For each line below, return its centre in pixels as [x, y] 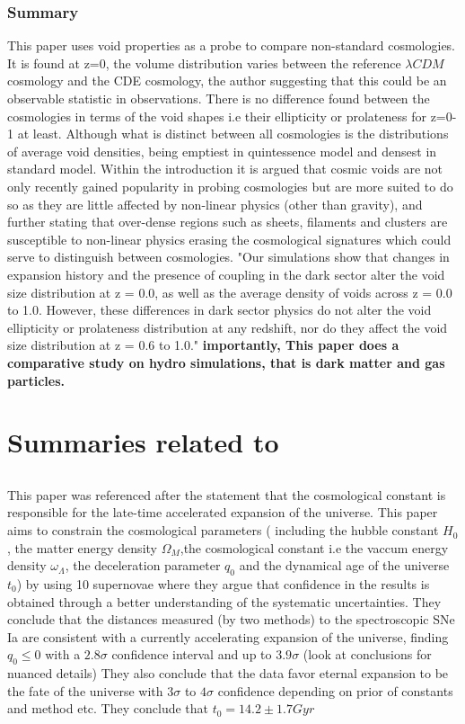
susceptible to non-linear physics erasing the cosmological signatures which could [229, 239]
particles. [36, 380]
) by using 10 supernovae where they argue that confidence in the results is [223, 584]
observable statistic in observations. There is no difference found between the [219, 98]
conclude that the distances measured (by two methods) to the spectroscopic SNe [231, 619]
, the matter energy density [82, 547]
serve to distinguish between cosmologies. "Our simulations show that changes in [228, 257]
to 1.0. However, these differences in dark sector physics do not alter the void [219, 310]
